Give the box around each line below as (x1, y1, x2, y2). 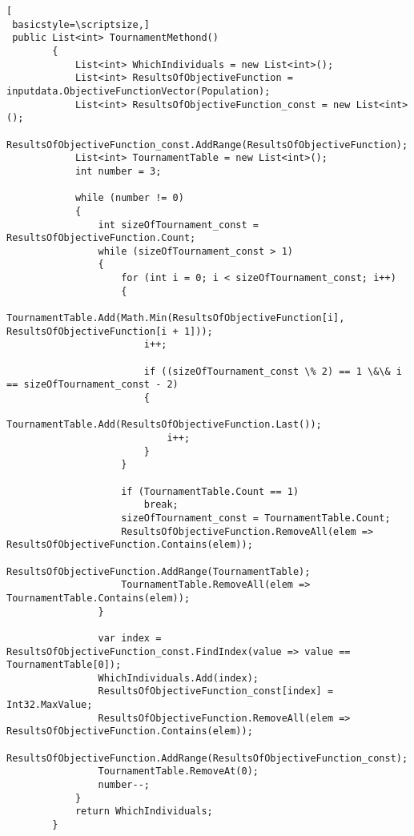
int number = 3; (74, 165, 162, 177)
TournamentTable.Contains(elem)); (6, 592, 191, 604)
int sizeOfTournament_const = (98, 219, 259, 231)
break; (143, 499, 179, 511)
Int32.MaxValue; (6, 699, 93, 711)
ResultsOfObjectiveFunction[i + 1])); (6, 325, 213, 337)
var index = (98, 632, 162, 644)
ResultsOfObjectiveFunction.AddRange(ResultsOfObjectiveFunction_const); (6, 752, 408, 764)
